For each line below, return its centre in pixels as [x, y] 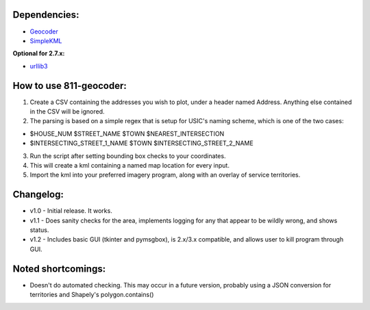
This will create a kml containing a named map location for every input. [129, 165]
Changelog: [38, 195]
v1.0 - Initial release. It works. [71, 211]
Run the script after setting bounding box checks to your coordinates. [128, 156]
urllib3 [39, 66]
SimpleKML [46, 40]
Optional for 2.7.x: [39, 53]
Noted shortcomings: [59, 269]
